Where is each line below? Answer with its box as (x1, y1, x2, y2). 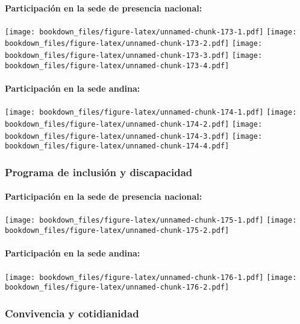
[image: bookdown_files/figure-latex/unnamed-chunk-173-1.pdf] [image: (5, 27, 297, 36)
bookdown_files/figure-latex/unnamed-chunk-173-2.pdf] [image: (5, 39, 263, 48)
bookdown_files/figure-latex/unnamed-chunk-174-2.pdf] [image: (5, 119, 263, 129)
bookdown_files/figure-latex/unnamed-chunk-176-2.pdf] (5, 283, 230, 292)
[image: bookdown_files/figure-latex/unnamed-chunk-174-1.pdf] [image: (5, 108, 297, 117)
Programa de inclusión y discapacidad (5, 164, 193, 179)
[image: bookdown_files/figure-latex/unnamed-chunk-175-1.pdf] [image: (5, 216, 297, 225)
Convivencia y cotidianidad (5, 305, 139, 320)
